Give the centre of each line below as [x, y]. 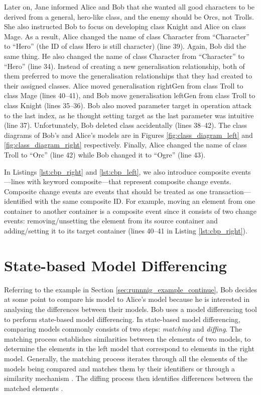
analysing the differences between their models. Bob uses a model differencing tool [130, 309]
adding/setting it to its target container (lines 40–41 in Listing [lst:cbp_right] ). [126, 231]
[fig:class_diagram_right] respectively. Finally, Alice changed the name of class [125, 145]
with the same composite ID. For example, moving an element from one [145, 201]
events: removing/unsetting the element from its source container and [111, 221]
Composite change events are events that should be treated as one [106, 191]
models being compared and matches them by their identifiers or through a [120, 368]
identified [18, 201]
